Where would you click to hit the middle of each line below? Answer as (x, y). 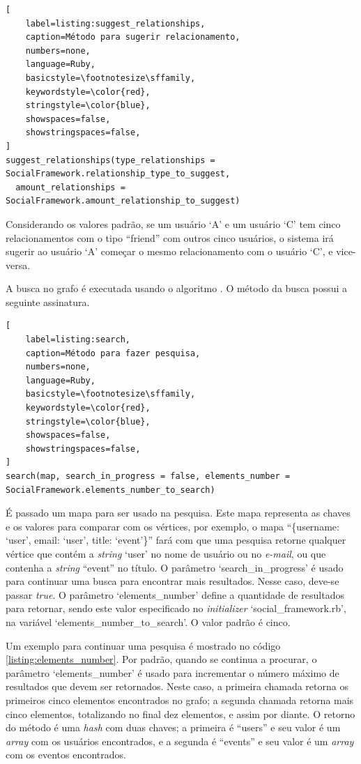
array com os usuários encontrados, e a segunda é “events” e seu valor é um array (180, 741)
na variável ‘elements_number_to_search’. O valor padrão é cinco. (148, 621)
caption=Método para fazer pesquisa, (113, 353)
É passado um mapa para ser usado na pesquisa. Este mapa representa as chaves (178, 513)
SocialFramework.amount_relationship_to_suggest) (123, 201)
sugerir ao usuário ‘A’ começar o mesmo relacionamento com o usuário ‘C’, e (169, 251)
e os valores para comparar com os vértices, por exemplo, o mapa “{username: (172, 526)
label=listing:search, (78, 340)
